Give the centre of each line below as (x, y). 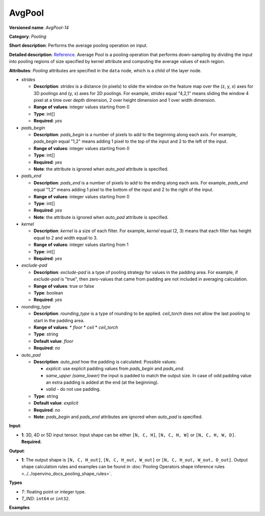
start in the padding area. (59, 320)
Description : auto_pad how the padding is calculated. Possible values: (105, 362)
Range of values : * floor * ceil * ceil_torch (76, 327)
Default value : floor (53, 341)
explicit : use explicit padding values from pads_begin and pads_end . (115, 368)
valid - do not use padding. (73, 389)
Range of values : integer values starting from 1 (81, 245)
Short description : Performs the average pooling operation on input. (79, 46)
